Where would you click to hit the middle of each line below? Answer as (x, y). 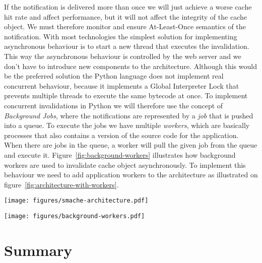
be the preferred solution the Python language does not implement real (114, 76)
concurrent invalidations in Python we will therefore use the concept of (114, 105)
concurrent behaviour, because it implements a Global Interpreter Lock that (122, 85)
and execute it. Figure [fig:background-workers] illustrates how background (120, 154)
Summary (38, 250)
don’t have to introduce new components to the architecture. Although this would (130, 66)
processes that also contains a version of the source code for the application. (121, 135)
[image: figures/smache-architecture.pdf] (76, 201)
